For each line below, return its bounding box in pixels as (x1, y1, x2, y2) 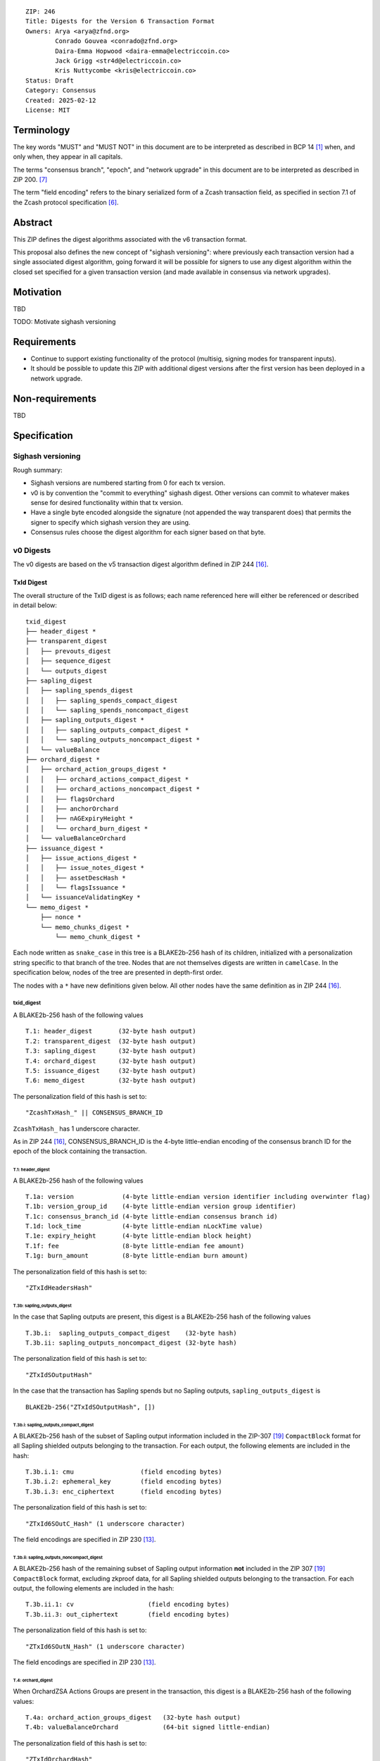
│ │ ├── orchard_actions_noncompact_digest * (25, 785, 201, 793)
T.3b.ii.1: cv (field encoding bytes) (25, 1600, 230, 1609)
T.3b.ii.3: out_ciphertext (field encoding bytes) (25, 1610, 230, 1618)
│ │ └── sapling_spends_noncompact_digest (25, 707, 189, 714)
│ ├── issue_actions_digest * (25, 854, 137, 862)
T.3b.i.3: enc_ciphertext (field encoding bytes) (25, 1487, 222, 1495)
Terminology (13, 124, 70, 136)
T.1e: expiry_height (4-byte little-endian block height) (25, 1232, 253, 1240)
